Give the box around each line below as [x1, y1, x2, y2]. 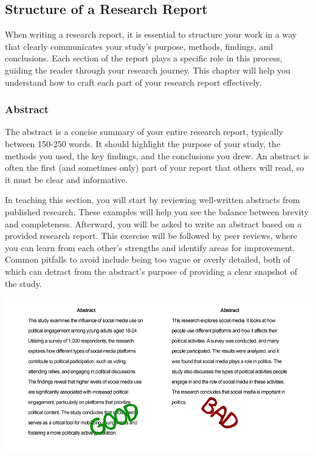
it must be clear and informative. [5, 173, 128, 185]
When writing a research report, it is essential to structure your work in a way [5, 28, 297, 41]
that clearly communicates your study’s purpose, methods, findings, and [5, 40, 273, 52]
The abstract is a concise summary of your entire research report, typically [5, 125, 283, 138]
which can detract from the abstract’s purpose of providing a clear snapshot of [5, 264, 297, 277]
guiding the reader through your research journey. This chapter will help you [5, 63, 290, 76]
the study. [5, 277, 42, 289]
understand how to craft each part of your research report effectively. [5, 75, 262, 88]
